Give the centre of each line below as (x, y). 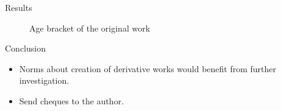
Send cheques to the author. (72, 100)
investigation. (44, 80)
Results (19, 7)
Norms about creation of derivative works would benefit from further (148, 68)
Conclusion (25, 48)
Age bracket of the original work (90, 28)
